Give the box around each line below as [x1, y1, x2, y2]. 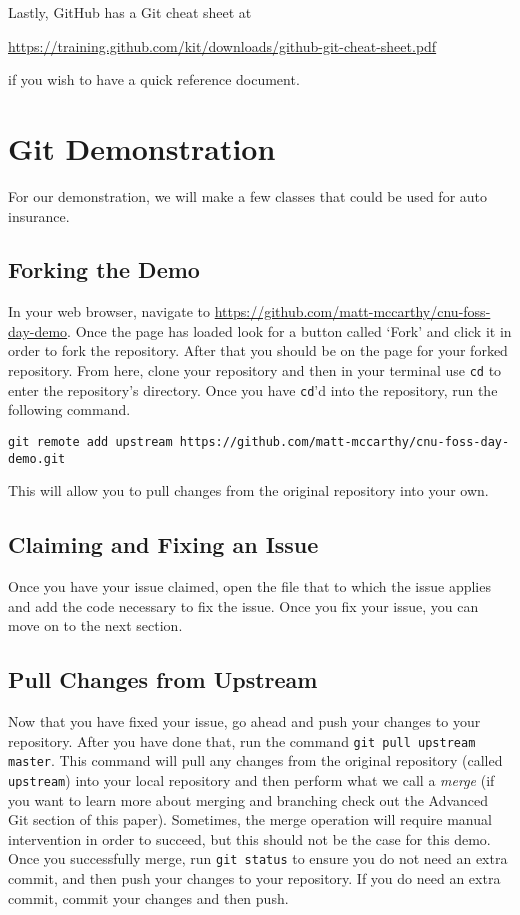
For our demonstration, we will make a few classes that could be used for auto [8, 185, 488, 206]
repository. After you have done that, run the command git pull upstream [8, 730, 476, 751]
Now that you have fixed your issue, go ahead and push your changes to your [8, 711, 481, 732]
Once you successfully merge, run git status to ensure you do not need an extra [8, 848, 508, 869]
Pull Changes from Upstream [8, 664, 318, 695]
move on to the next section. [8, 615, 183, 636]
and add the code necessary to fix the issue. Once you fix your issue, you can [8, 595, 479, 616]
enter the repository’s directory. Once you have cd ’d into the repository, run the [8, 379, 498, 400]
